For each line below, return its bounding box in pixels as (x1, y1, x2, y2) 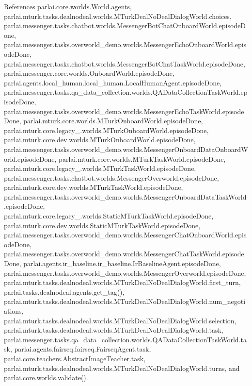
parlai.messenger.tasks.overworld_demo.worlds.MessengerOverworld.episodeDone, (4, 268, 246, 278)
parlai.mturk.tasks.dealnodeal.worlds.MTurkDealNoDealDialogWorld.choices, (4, 11, 232, 21)
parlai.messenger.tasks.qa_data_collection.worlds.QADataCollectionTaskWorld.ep (4, 87, 248, 97)
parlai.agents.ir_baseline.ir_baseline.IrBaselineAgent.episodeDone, (23, 258, 221, 269)
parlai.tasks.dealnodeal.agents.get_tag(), (4, 286, 125, 297)
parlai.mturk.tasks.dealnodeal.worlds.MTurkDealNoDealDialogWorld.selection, (4, 315, 236, 325)
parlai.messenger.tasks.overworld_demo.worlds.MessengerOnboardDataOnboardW (4, 144, 248, 154)
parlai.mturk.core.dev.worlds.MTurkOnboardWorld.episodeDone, (4, 134, 196, 145)
